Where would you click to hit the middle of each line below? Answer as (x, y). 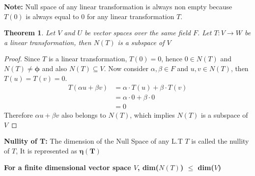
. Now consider (126, 68)
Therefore (18, 115)
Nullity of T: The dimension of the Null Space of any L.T (93, 141)
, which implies (152, 115)
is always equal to (52, 16)
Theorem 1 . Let (30, 33)
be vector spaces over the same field (138, 33)
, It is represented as (46, 151)
